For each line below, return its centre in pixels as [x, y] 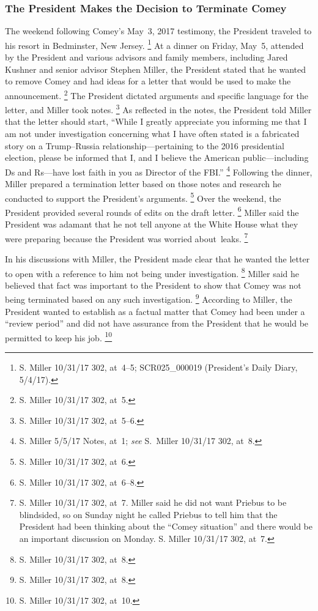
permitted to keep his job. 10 [59, 336]
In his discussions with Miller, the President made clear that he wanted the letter [157, 258]
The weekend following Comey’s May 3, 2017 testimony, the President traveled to [158, 31]
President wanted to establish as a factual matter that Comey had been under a [155, 311]
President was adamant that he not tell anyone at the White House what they [152, 224]
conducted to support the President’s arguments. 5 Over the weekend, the [143, 197]
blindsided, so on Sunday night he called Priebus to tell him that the [148, 514]
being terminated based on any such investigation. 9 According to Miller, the [149, 298]
